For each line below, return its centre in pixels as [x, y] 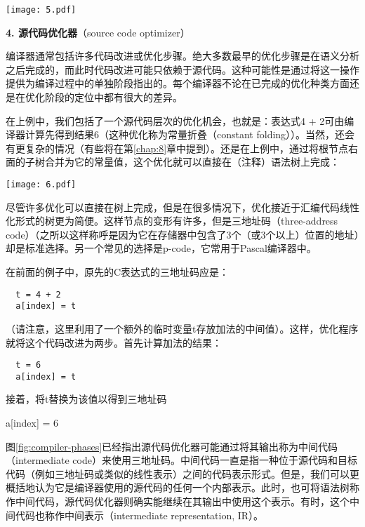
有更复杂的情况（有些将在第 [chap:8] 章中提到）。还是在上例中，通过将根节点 [177, 148]
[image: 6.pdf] [41, 185]
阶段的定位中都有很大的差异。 [113, 97]
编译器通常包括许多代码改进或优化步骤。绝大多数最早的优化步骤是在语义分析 [182, 56]
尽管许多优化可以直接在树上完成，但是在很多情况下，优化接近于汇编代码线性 [182, 207]
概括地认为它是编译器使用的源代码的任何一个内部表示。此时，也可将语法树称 [182, 487]
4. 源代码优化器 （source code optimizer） [98, 32]
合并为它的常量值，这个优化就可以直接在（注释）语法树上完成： [192, 162]
